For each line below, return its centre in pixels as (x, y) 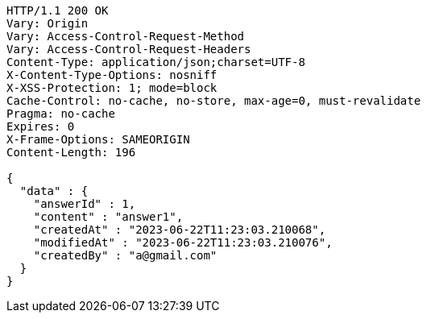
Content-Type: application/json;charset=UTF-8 (156, 62)
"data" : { (54, 191)
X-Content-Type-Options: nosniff (112, 75)
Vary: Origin (48, 23)
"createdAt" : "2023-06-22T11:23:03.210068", (180, 230)
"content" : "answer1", (108, 217)
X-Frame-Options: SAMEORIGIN (98, 139)
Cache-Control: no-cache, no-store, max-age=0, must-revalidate (214, 101)
